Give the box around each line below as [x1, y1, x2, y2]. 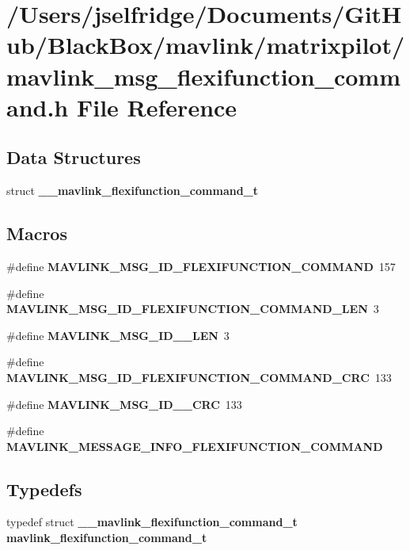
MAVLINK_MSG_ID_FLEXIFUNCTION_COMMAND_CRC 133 [6, 369, 392, 385]
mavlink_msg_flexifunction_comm [6, 59, 401, 92]
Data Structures [6, 145, 141, 170]
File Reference [76, 90, 237, 123]
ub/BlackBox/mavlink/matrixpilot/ [6, 29, 405, 61]
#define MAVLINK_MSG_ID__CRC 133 [6, 395, 242, 412]
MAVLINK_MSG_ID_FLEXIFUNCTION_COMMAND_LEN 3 [6, 300, 379, 317]
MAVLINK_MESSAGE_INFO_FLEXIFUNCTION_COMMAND [6, 437, 383, 454]
